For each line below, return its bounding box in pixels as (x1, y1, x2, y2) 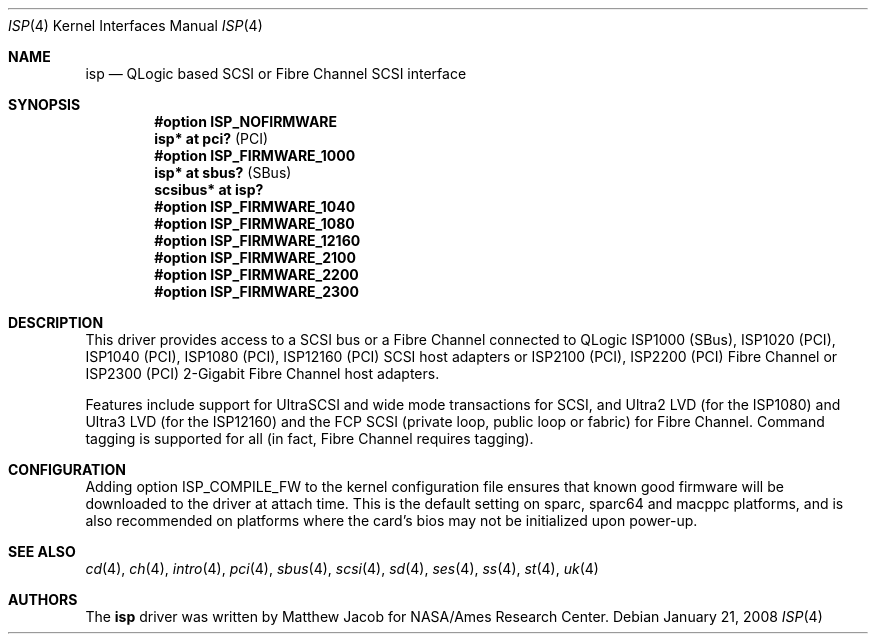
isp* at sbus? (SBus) (154, 164, 292, 181)
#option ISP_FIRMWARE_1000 (154, 147, 356, 164)
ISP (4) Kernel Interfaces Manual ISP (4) (8, 17, 263, 34)
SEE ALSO (8, 543, 76, 560)
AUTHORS (8, 591, 78, 608)
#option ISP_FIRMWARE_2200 (154, 266, 359, 283)
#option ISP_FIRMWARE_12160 (154, 232, 361, 249)
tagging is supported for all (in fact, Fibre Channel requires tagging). (85, 430, 534, 447)
